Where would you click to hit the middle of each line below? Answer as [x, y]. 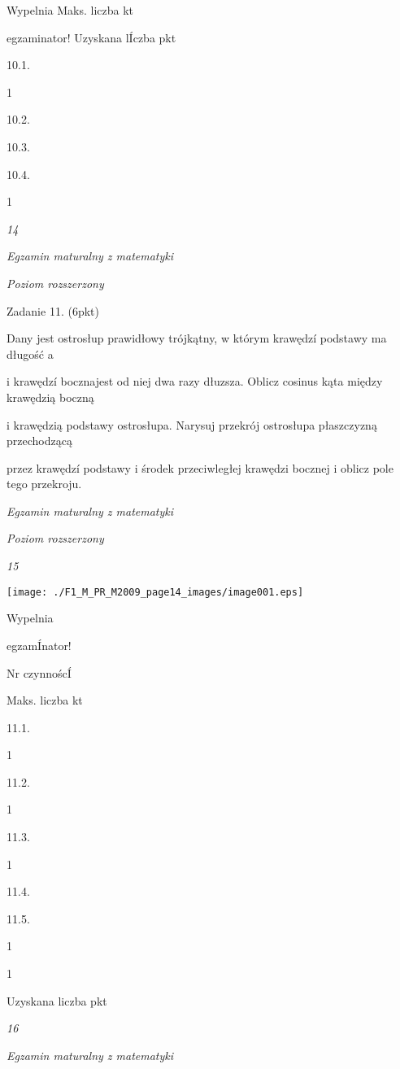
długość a [30, 353]
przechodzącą [39, 441]
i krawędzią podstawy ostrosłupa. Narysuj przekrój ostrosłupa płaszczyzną [192, 424]
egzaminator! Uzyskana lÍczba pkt [91, 37]
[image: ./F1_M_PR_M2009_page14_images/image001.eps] [155, 592]
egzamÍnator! [39, 645]
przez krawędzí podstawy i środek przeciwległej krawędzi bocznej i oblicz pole [200, 467]
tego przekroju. [44, 484]
